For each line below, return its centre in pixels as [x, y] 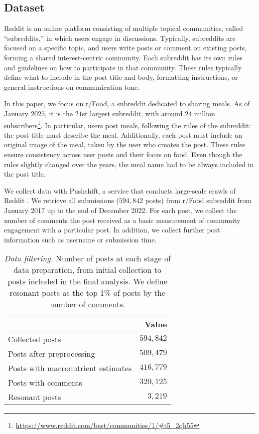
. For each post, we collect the [191, 210]
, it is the [59, 113]
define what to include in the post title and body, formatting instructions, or [121, 77]
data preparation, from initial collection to [87, 270]
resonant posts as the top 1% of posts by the [87, 293]
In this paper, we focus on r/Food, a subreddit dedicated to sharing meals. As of [127, 104]
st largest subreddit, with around [132, 113]
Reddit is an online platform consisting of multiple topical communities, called [124, 28]
